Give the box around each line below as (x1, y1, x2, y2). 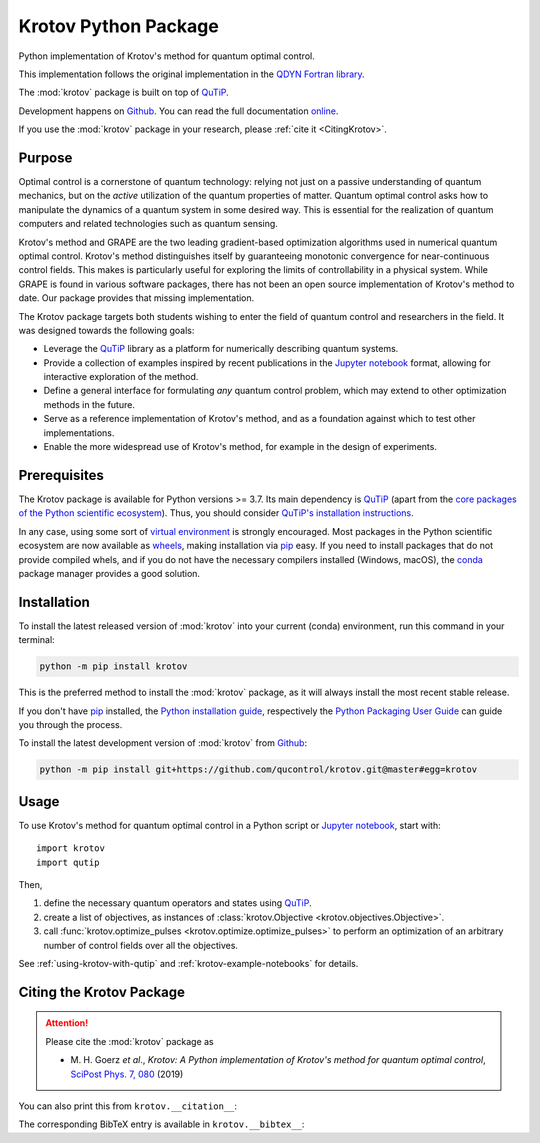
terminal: (18, 634, 55, 646)
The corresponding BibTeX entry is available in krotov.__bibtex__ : (18, 1118, 305, 1130)
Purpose (18, 149, 73, 166)
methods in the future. (43, 398, 135, 410)
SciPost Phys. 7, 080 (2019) (70, 1068, 184, 1080)
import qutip (36, 856, 100, 868)
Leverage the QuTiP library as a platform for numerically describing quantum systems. (43, 343, 399, 355)
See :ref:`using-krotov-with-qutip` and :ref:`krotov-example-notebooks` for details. (18, 957, 359, 969)
